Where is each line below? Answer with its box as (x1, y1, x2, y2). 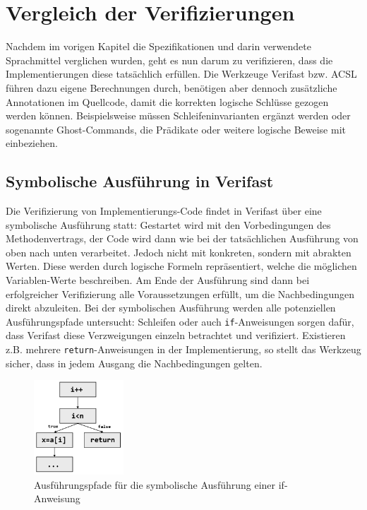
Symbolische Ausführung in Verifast (6, 170, 274, 192)
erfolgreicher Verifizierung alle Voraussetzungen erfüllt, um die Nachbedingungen (6, 286, 354, 301)
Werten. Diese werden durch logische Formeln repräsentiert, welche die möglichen (6, 259, 357, 273)
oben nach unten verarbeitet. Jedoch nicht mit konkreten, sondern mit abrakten (6, 244, 351, 259)
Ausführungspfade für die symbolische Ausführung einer (34, 477, 276, 492)
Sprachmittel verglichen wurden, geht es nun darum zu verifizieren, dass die (6, 52, 333, 67)
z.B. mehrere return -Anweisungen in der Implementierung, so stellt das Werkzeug (6, 342, 361, 357)
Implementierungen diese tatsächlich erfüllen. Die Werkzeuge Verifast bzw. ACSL (6, 66, 357, 81)
